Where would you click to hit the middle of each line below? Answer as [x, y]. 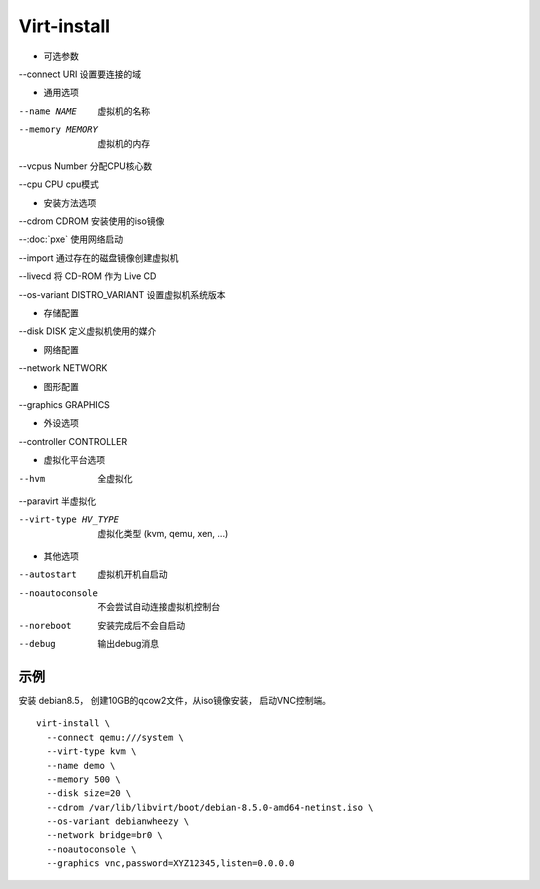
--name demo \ [81, 765]
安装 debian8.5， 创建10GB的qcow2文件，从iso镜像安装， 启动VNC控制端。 [175, 700]
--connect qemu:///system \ [115, 737]
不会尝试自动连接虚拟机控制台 [158, 607]
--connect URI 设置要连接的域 [80, 74]
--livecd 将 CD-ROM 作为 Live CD [87, 276]
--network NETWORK [63, 368]
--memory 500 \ [83, 779]
